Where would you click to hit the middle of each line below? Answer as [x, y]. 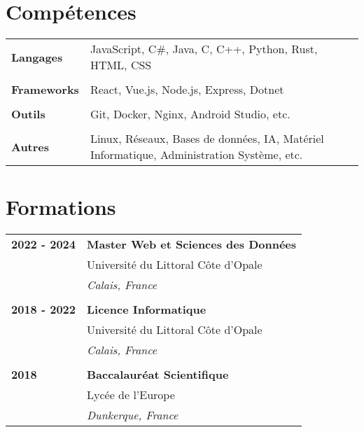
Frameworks [45, 90]
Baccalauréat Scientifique [157, 375]
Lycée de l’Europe [131, 395]
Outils [28, 114]
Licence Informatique [146, 309]
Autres [30, 146]
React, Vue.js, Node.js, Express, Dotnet [187, 90]
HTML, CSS [121, 65]
